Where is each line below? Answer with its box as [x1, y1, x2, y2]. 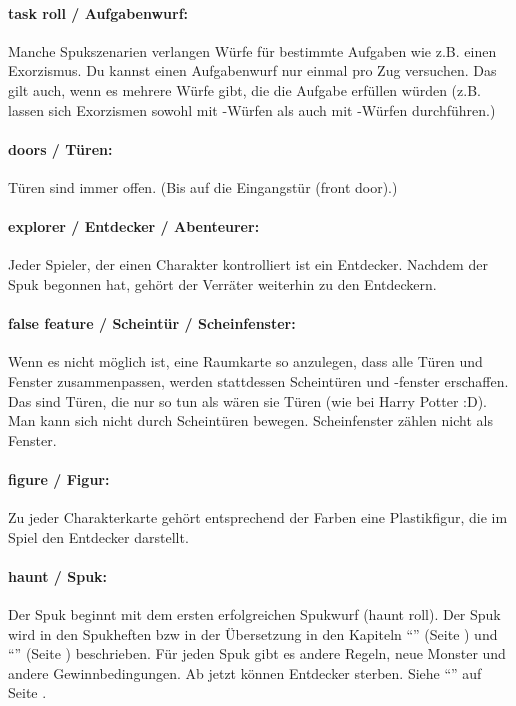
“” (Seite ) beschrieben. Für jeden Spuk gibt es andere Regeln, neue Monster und [8, 643, 506, 664]
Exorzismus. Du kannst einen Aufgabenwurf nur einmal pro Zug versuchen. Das [8, 60, 497, 81]
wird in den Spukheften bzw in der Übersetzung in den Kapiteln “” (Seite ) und [8, 623, 498, 644]
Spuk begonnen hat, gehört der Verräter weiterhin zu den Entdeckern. [8, 273, 437, 294]
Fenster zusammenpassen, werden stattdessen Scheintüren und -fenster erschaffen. [8, 370, 509, 391]
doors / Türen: [8, 138, 113, 159]
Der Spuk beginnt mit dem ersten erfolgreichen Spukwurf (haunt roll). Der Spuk [8, 604, 501, 625]
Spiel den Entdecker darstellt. [8, 526, 189, 547]
